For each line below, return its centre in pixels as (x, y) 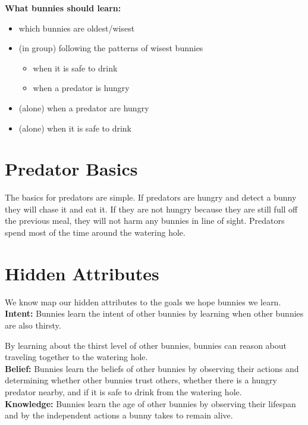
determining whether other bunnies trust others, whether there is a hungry (141, 380)
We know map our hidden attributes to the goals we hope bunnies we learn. (143, 301)
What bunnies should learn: (63, 8)
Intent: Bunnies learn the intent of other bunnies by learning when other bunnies (154, 313)
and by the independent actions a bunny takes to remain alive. (119, 415)
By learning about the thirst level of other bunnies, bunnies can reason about (146, 345)
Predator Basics (71, 169)
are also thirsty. (33, 325)
